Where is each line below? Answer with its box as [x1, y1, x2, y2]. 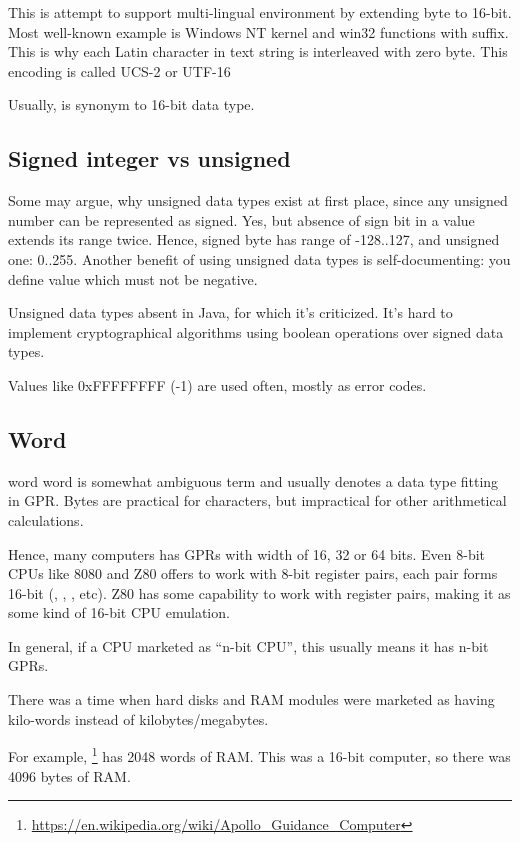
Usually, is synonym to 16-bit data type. [8, 94, 255, 115]
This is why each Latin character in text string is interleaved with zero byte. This [8, 41, 508, 62]
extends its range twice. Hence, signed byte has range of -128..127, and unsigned [8, 229, 500, 250]
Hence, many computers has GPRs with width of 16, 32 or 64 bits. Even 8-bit [8, 543, 486, 564]
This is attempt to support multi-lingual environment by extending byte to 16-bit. [8, 2, 512, 22]
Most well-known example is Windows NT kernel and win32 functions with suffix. [8, 21, 509, 42]
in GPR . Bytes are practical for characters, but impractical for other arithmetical [8, 490, 507, 511]
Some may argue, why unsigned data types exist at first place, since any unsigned [8, 190, 508, 211]
